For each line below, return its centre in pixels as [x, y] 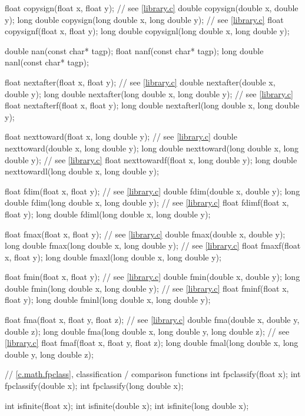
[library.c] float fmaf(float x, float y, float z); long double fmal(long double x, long [152, 343]
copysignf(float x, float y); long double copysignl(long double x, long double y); [147, 31]
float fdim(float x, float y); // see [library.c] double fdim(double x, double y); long [152, 191]
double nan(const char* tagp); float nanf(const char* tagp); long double [134, 50]
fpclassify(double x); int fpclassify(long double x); [94, 386]
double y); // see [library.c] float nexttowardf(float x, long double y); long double [151, 159]
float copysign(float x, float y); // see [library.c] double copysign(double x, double [152, 8]
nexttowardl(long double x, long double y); [82, 171]
